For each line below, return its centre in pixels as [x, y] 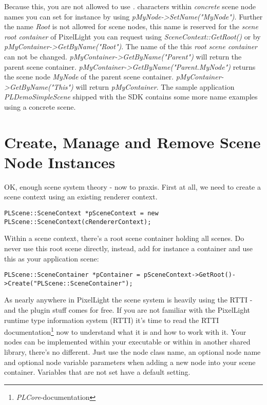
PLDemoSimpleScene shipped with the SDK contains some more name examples [131, 97]
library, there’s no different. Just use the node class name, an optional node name [132, 352]
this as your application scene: [52, 258]
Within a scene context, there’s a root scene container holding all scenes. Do [124, 238]
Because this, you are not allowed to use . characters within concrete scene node [130, 6]
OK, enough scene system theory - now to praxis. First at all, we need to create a [132, 186]
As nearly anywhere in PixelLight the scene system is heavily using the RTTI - [128, 300]
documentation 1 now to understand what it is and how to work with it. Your [125, 331]
